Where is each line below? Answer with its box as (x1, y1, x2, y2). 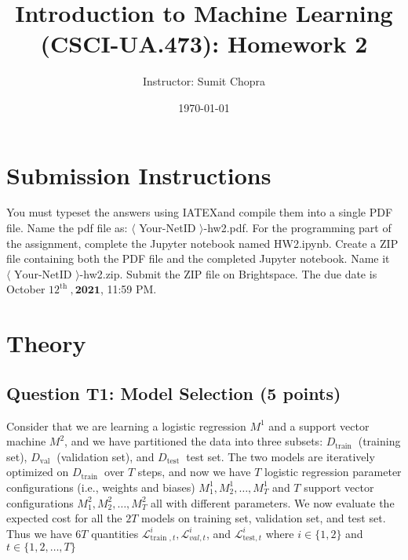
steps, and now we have (137, 464, 251, 480)
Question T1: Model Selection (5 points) (6, 380, 341, 405)
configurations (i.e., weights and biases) (6, 478, 195, 495)
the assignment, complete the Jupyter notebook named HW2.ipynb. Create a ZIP (6, 235, 399, 251)
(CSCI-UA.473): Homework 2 (40, 27, 368, 60)
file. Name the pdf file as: (6, 220, 128, 236)
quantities (91, 525, 139, 541)
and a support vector (268, 417, 370, 434)
